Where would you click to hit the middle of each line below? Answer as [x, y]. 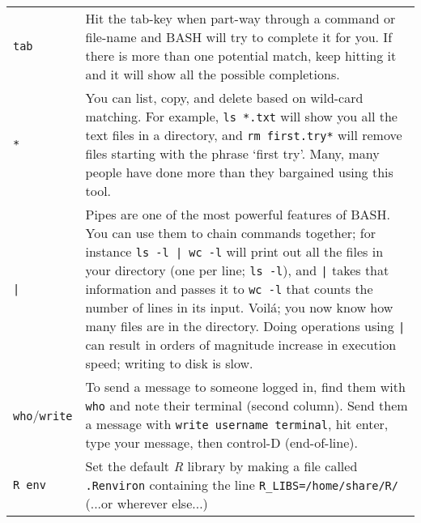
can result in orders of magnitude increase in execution [241, 344]
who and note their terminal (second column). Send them [247, 405]
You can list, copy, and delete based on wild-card [224, 98]
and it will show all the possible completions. [213, 74]
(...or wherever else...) [147, 503]
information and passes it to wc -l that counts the [229, 289]
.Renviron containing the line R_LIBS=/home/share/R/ [242, 485]
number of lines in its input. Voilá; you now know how [239, 307]
